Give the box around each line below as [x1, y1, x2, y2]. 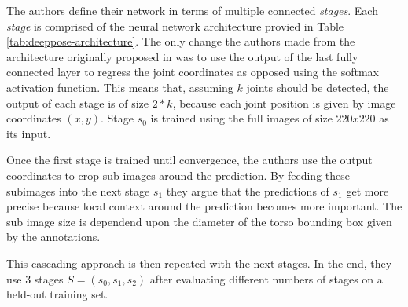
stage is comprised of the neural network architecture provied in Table [6, 17, 344, 34]
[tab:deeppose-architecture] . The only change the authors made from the [6, 33, 355, 49]
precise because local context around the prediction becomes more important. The [6, 198, 402, 214]
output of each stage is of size [6, 94, 149, 111]
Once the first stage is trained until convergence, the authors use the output [6, 152, 373, 168]
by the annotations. [6, 228, 101, 245]
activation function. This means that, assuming [6, 79, 233, 95]
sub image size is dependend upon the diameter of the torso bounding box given [6, 213, 392, 229]
